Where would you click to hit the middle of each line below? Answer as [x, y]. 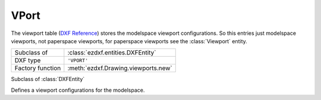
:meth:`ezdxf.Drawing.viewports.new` [120, 68]
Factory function [38, 68]
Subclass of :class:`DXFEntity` [48, 79]
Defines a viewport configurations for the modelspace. [78, 90]
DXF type [28, 60]
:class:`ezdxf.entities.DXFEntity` [112, 53]
